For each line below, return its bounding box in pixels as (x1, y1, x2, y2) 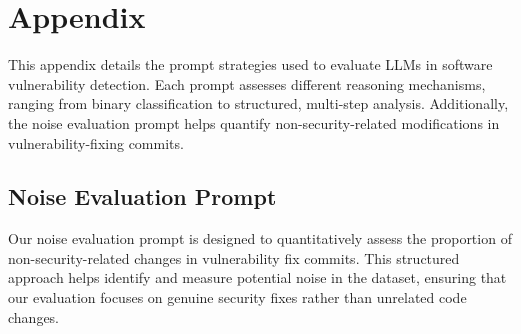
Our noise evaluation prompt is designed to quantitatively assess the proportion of (8, 228, 512, 249)
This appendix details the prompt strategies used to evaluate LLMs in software (8, 54, 493, 75)
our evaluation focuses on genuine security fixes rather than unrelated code (8, 287, 467, 308)
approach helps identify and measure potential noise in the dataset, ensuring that (8, 267, 507, 288)
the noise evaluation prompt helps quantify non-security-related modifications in (8, 112, 500, 133)
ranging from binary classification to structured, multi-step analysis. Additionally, (8, 93, 509, 114)
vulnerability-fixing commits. (8, 132, 184, 153)
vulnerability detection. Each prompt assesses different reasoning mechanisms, (8, 73, 486, 94)
